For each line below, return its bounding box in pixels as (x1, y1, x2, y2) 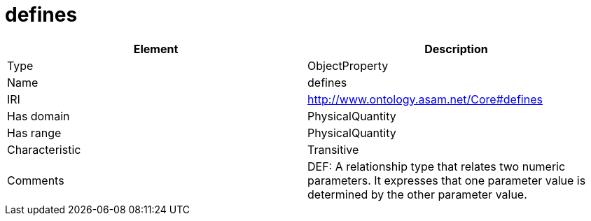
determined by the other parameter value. (307, 187, 527, 201)
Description (424, 41, 488, 56)
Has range (7, 125, 62, 140)
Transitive (307, 142, 359, 157)
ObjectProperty (307, 58, 389, 73)
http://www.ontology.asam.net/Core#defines (307, 92, 543, 106)
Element (133, 41, 179, 56)
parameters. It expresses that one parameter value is (307, 173, 586, 187)
